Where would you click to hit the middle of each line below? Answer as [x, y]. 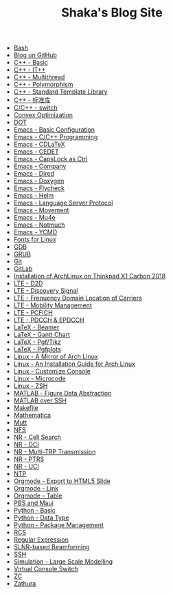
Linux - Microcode [40, 379]
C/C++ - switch [36, 107]
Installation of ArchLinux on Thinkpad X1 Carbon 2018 [90, 276]
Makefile [26, 408]
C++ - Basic [31, 63]
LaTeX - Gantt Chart [42, 335]
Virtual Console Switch [46, 569]
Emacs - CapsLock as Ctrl [50, 159]
